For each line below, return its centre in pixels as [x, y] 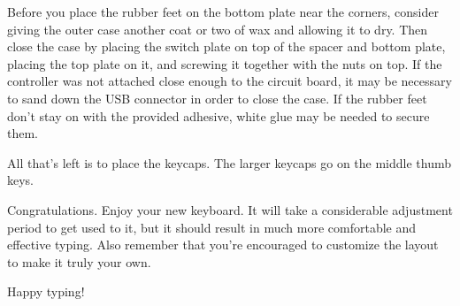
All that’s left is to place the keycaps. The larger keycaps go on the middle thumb [230, 162]
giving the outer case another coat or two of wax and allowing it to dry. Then [218, 29]
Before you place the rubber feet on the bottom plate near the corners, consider [223, 11]
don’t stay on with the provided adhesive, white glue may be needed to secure [218, 115]
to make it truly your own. [79, 261]
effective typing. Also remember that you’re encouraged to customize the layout [223, 245]
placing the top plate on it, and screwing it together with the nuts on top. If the [225, 63]
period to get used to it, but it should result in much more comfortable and [212, 227]
